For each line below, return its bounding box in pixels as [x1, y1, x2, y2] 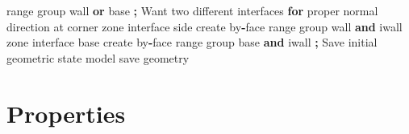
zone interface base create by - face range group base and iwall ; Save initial [6, 34, 378, 51]
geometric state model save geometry [6, 49, 190, 66]
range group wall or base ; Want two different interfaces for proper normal [6, 2, 378, 18]
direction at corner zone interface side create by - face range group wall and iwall [6, 18, 403, 35]
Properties [6, 96, 126, 129]
